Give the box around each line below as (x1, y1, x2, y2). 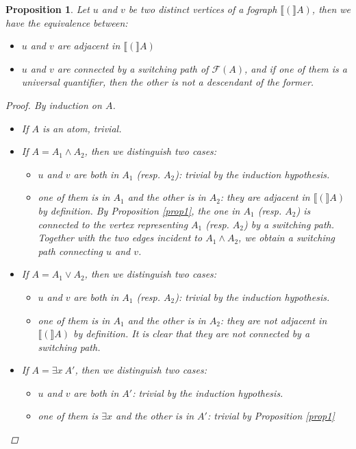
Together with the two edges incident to (38, 230, 203, 245)
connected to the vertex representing (38, 217, 188, 231)
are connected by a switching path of (57, 61, 209, 75)
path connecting (38, 243, 103, 258)
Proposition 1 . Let (5, 2, 90, 16)
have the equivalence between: (5, 15, 128, 29)
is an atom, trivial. (42, 121, 122, 135)
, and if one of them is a (244, 61, 347, 75)
